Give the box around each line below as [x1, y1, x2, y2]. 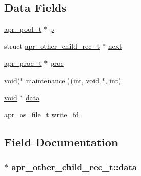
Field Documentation [4, 134, 119, 150]
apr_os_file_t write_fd [4, 109, 79, 120]
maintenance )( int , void [26, 74, 99, 85]
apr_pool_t [4, 23, 42, 34]
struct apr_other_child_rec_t [4, 40, 100, 51]
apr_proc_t [4, 58, 42, 68]
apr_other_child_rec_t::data [11, 161, 137, 173]
